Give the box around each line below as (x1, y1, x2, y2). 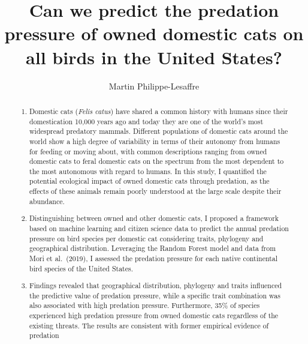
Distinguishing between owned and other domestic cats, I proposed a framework (29, 213, 279, 223)
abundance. (29, 196, 65, 206)
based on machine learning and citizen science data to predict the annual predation (29, 223, 289, 233)
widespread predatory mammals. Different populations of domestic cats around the (29, 126, 288, 136)
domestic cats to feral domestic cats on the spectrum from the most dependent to (29, 156, 284, 166)
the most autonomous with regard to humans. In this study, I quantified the (29, 166, 267, 176)
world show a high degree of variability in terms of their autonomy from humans (29, 136, 280, 146)
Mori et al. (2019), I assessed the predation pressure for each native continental (29, 253, 278, 263)
